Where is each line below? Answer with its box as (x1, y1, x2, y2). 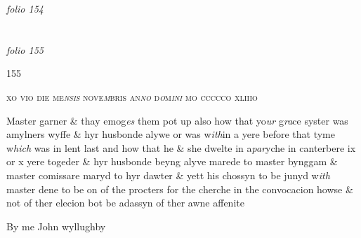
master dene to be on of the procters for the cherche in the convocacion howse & (6, 181, 353, 196)
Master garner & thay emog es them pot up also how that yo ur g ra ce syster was (6, 113, 348, 127)
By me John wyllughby (6, 218, 106, 233)
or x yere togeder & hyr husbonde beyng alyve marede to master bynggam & (6, 154, 338, 169)
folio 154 (6, 1, 44, 15)
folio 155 (6, 42, 44, 57)
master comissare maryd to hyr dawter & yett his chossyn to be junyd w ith (6, 167, 330, 182)
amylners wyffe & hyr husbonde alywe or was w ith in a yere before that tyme (6, 127, 335, 141)
